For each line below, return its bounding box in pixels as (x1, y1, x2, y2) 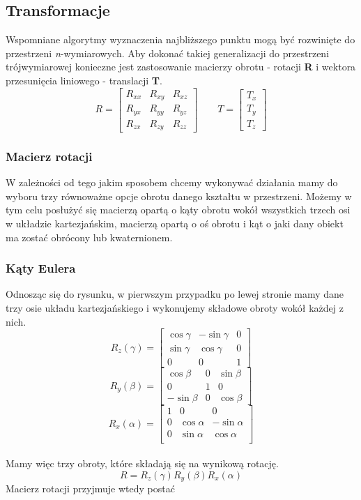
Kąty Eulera (6, 259, 76, 277)
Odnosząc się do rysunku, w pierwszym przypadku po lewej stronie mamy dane (6, 287, 344, 301)
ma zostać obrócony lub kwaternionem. (6, 229, 173, 244)
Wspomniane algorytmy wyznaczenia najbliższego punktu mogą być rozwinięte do (6, 32, 355, 47)
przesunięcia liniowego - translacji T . (6, 73, 162, 87)
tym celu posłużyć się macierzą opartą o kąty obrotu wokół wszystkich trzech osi (6, 202, 351, 217)
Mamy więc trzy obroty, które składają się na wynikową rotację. (6, 456, 279, 471)
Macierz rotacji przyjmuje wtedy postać (6, 481, 175, 496)
